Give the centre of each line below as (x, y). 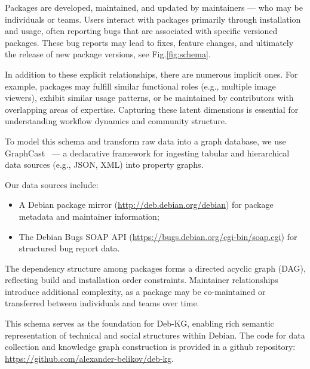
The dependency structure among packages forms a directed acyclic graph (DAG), (155, 268)
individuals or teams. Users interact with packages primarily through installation (153, 19)
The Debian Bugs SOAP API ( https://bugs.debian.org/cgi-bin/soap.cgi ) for (158, 236)
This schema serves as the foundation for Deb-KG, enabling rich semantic (139, 323)
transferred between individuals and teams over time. (102, 303)
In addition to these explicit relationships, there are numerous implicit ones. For (151, 74)
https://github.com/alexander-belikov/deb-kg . (89, 358)
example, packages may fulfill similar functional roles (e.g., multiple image (140, 86)
